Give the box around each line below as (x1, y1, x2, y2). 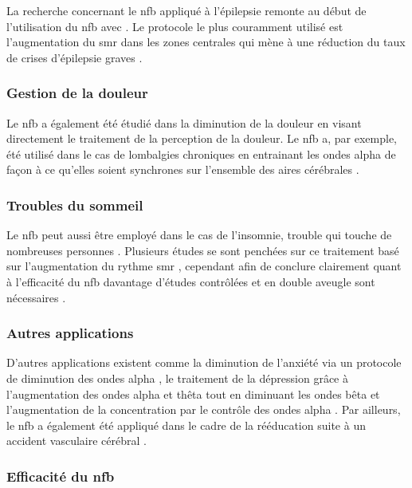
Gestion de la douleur (6, 83, 148, 103)
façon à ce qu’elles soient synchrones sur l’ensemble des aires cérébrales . (6, 161, 359, 178)
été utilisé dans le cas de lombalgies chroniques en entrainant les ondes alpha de (6, 145, 396, 162)
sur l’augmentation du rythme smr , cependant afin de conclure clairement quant (6, 258, 402, 274)
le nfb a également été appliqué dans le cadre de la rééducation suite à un (6, 416, 366, 433)
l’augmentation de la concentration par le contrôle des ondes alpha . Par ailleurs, (6, 401, 401, 418)
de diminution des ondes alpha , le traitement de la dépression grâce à (6, 369, 348, 386)
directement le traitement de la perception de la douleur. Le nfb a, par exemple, (6, 130, 397, 147)
